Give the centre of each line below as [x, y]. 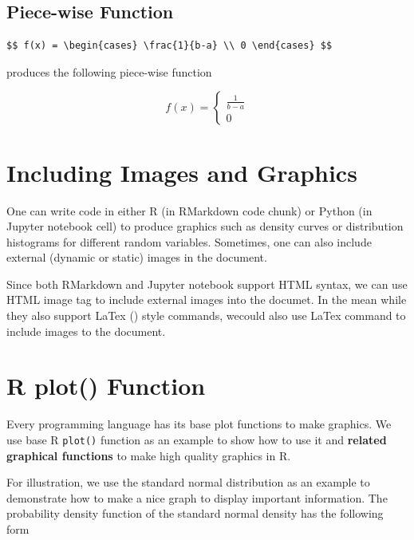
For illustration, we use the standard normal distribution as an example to [188, 482]
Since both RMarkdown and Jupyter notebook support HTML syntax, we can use [207, 284]
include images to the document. [86, 331]
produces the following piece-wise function [109, 71]
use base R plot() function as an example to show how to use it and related [197, 439]
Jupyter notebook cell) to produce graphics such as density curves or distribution [205, 226]
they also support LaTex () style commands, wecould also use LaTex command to [206, 315]
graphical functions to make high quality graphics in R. [149, 455]
